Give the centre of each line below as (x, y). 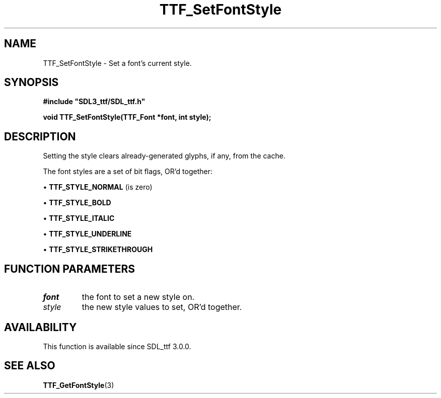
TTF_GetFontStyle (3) (79, 385)
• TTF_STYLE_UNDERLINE (87, 234)
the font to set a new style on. (138, 297)
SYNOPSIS (31, 83)
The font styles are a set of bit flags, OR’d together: (128, 172)
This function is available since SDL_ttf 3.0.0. (117, 346)
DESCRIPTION (40, 136)
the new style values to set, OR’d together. (162, 307)
